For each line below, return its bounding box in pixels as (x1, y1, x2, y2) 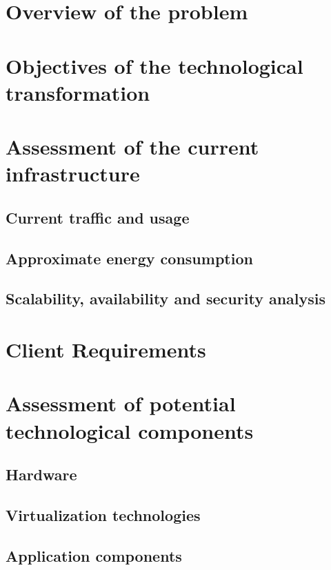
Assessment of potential (6, 389, 236, 417)
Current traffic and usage (6, 206, 190, 228)
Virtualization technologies (6, 504, 201, 525)
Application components (6, 544, 182, 566)
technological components (6, 416, 254, 444)
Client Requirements (6, 335, 206, 364)
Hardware (6, 464, 77, 485)
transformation (6, 78, 150, 106)
